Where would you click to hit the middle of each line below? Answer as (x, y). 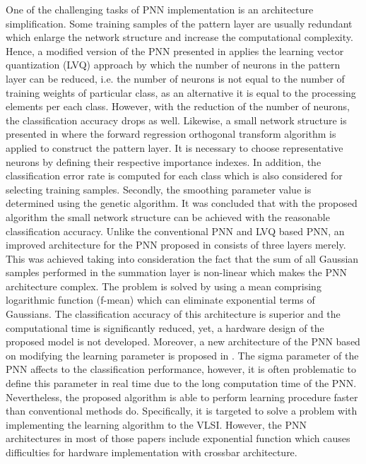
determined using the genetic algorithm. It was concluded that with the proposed (182, 203)
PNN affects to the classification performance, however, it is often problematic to (181, 369)
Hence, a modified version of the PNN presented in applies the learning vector (175, 50)
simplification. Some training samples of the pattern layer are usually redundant (179, 23)
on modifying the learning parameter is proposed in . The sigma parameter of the (182, 355)
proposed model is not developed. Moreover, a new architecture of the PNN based (183, 341)
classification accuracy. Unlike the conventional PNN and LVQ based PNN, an (175, 231)
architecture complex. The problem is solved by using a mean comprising (164, 286)
